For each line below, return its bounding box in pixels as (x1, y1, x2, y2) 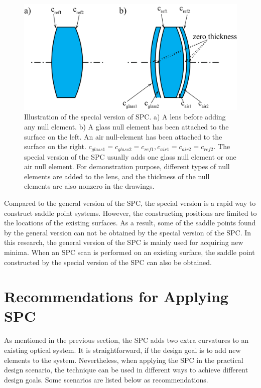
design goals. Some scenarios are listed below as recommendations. (4, 374, 208, 384)
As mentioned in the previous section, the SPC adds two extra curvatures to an (4, 335, 249, 345)
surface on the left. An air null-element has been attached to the (24, 131, 222, 142)
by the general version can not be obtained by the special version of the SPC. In (4, 227, 251, 237)
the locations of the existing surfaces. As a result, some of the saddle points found (4, 217, 256, 228)
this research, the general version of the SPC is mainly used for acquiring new (4, 237, 243, 247)
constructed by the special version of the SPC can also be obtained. (4, 256, 212, 267)
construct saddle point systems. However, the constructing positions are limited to (4, 207, 257, 218)
